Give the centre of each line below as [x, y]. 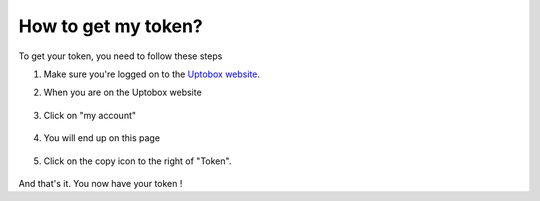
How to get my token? [111, 26]
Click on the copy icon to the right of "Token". [137, 161]
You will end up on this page [101, 138]
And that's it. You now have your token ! [100, 183]
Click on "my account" [90, 115]
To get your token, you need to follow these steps [120, 56]
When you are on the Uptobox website [122, 92]
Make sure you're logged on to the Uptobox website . [151, 74]
